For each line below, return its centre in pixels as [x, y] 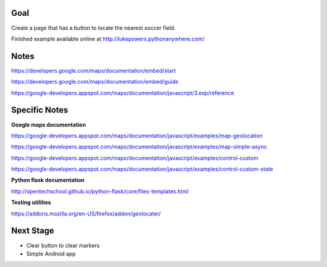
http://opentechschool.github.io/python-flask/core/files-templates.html [100, 191]
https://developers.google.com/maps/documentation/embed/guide [95, 82]
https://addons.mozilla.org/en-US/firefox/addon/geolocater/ [86, 213]
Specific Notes [40, 110]
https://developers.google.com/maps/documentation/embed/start [94, 70]
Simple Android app [51, 254]
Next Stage [33, 231]
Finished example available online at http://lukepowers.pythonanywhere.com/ [108, 39]
